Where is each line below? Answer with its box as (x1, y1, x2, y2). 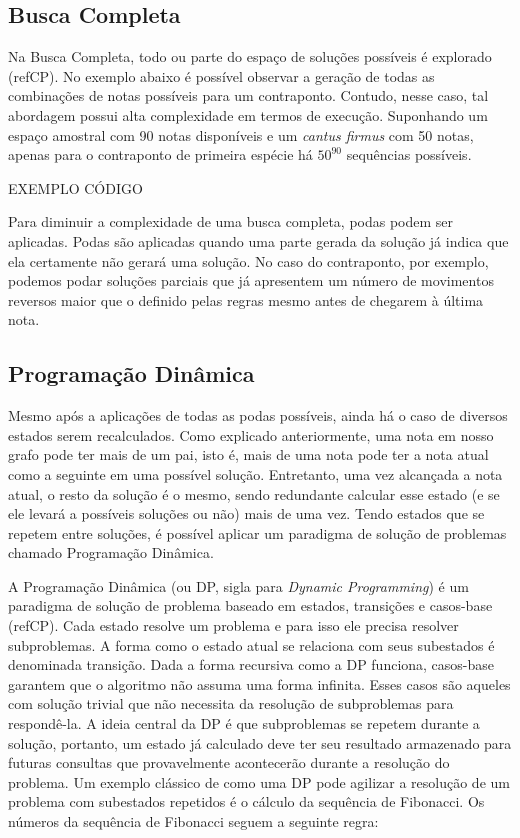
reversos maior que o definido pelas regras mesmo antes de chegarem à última (8, 289, 484, 310)
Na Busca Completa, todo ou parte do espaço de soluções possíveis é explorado (8, 46, 492, 67)
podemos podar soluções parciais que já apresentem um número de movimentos (8, 270, 494, 291)
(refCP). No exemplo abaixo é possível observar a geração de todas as (8, 65, 435, 86)
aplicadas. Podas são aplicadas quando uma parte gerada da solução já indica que (8, 230, 509, 251)
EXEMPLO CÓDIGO (8, 177, 143, 198)
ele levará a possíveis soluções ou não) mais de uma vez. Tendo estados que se (8, 503, 485, 524)
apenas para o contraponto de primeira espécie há (8, 144, 313, 165)
